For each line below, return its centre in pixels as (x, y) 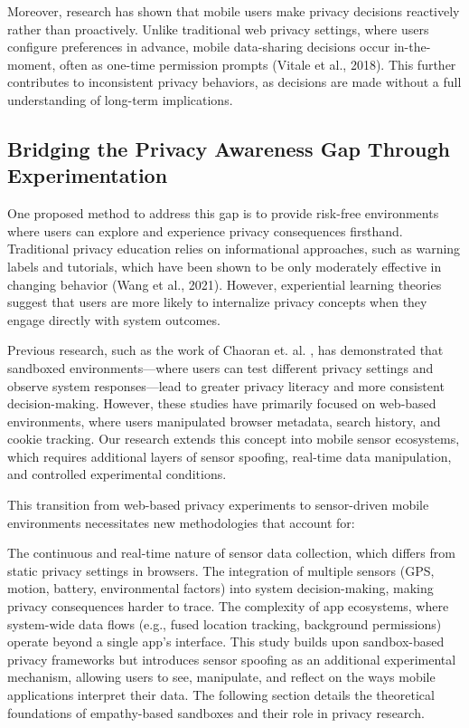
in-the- (412, 47)
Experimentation (88, 175)
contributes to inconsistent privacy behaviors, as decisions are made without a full (234, 82)
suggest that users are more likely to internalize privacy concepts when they (217, 302)
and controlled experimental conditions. (117, 474)
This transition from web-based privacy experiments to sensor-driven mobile (218, 505)
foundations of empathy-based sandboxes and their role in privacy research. (216, 712)
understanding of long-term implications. (120, 99)
